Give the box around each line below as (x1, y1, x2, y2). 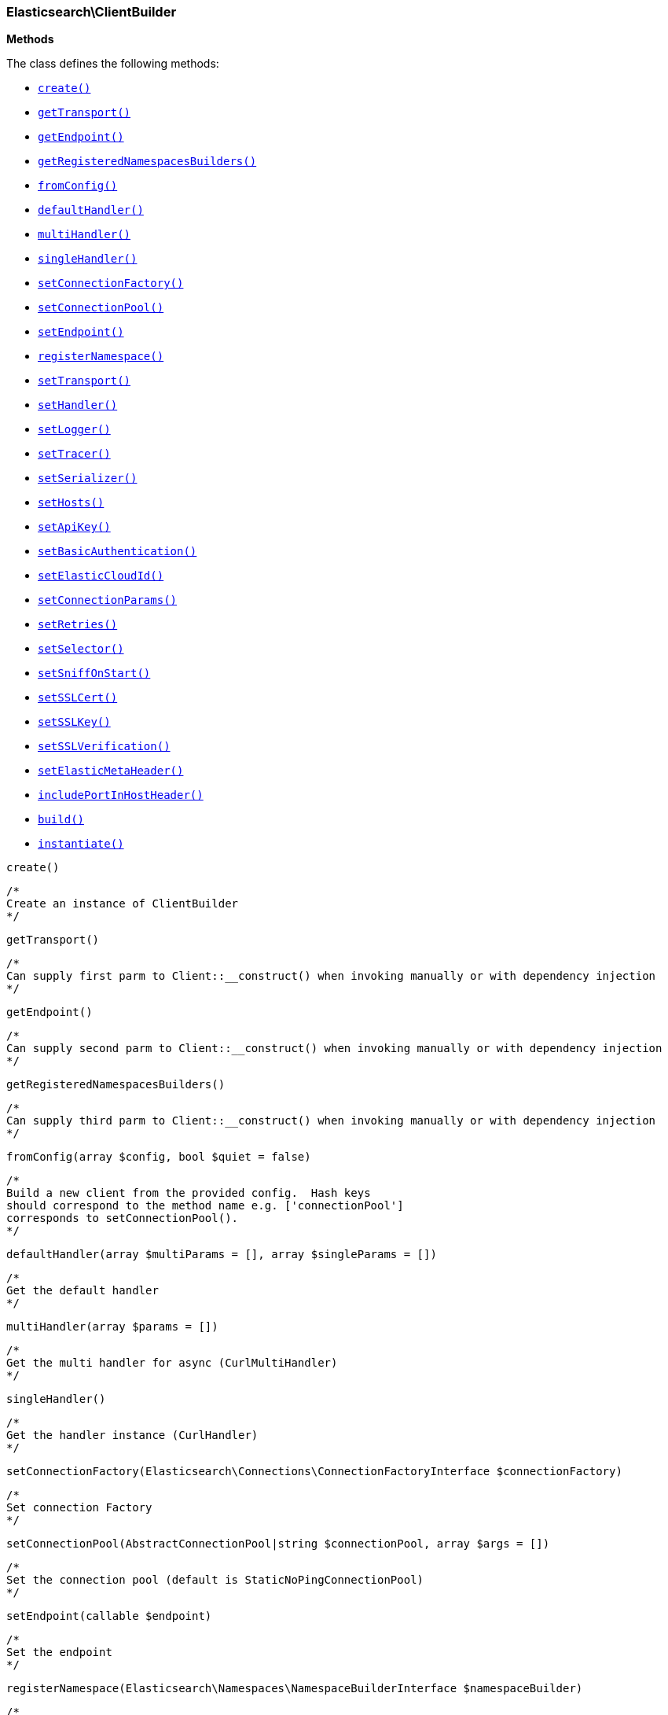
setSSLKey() (38, 716, 111, 729)
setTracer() (38, 447, 111, 461)
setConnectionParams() (38, 594, 178, 607)
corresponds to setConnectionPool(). (6, 1212, 239, 1225)
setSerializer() (38, 472, 138, 485)
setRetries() (38, 618, 118, 631)
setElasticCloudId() (38, 569, 164, 583)
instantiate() (38, 837, 124, 851)
